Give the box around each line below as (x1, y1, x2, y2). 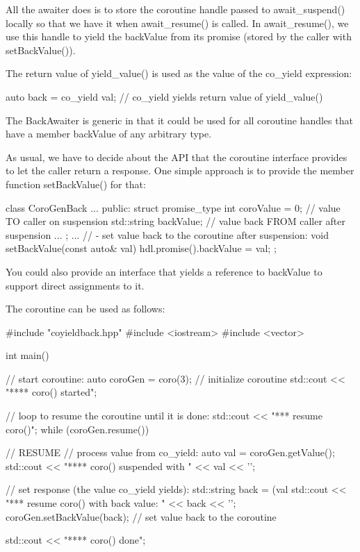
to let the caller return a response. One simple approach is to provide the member (6, 163, 354, 178)
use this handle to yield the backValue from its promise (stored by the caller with (6, 29, 352, 44)
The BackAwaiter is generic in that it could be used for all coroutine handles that (6, 112, 353, 127)
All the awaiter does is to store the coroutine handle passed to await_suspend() (6, 2, 345, 16)
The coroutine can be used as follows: (6, 301, 165, 316)
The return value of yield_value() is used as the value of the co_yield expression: (6, 66, 352, 81)
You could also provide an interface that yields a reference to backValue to (6, 264, 322, 278)
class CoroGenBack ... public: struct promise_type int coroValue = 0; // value (6, 200, 341, 215)
